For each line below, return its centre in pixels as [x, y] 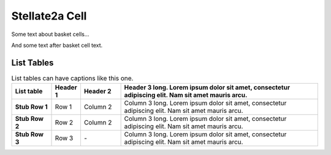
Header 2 [97, 92]
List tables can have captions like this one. [72, 78]
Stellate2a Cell [49, 16]
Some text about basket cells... [50, 34]
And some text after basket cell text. [57, 45]
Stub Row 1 [32, 107]
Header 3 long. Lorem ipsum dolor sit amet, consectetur [207, 87]
